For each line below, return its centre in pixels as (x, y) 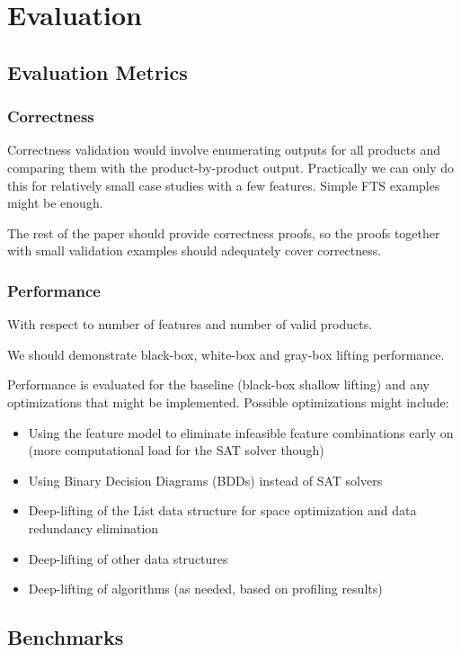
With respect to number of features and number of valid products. (190, 324)
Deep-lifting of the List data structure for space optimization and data (222, 510)
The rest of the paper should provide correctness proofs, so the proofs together (224, 232)
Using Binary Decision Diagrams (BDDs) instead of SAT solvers (205, 480)
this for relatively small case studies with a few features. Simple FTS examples (224, 185)
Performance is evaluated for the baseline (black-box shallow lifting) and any (218, 384)
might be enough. (55, 203)
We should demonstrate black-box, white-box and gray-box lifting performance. (226, 354)
